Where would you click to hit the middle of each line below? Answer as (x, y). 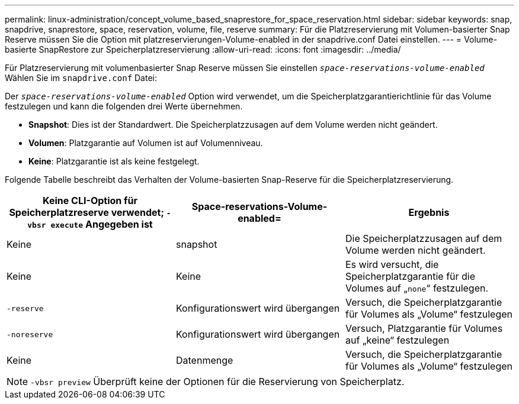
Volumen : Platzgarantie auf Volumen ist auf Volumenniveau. (146, 143)
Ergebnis (429, 212)
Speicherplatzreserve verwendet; (86, 212)
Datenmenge (204, 360)
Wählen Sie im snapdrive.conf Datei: (81, 78)
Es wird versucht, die (392, 264)
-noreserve (30, 334)
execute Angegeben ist (102, 224)
